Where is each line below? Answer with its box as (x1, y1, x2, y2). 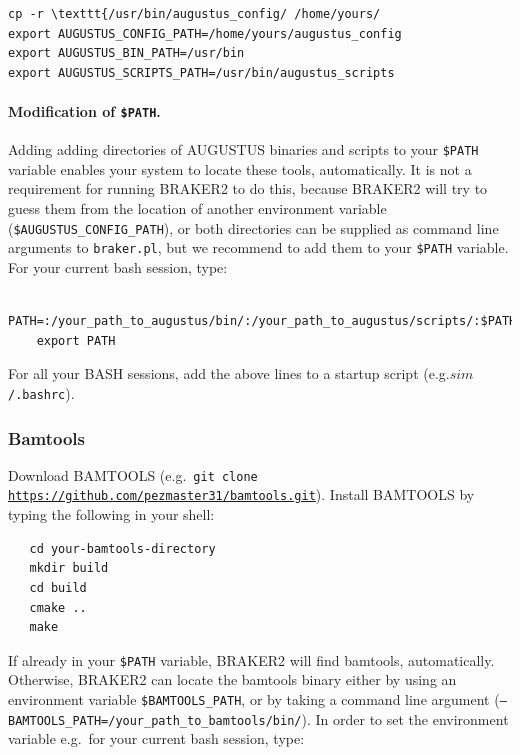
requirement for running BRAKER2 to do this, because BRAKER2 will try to (8, 178, 488, 199)
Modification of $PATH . (8, 100, 161, 121)
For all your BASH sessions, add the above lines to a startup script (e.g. (8, 363, 450, 384)
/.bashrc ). (8, 382, 75, 403)
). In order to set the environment (301, 708, 509, 729)
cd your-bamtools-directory (29, 541, 216, 556)
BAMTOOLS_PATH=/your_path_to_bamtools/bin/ (8, 713, 302, 728)
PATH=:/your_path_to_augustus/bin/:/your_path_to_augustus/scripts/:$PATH (8, 314, 517, 329)
